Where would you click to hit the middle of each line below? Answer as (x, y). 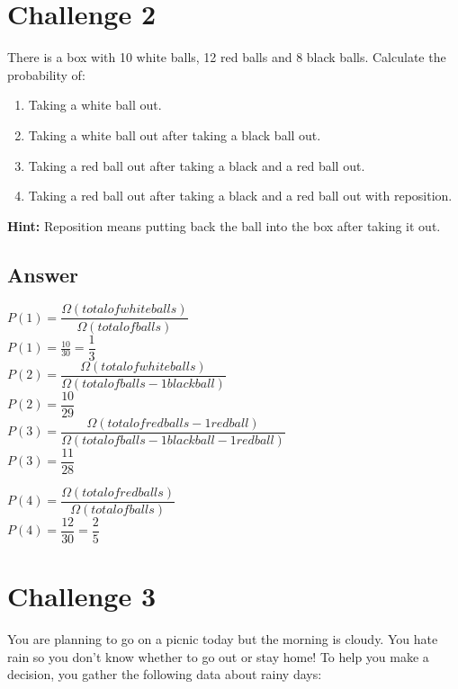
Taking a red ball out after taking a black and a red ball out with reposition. (240, 196)
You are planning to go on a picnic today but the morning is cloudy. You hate (223, 639)
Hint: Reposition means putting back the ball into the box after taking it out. (224, 225)
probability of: (46, 74)
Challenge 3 (82, 596)
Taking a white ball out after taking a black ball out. (175, 134)
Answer (43, 274)
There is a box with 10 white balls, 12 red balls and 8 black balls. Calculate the (227, 57)
